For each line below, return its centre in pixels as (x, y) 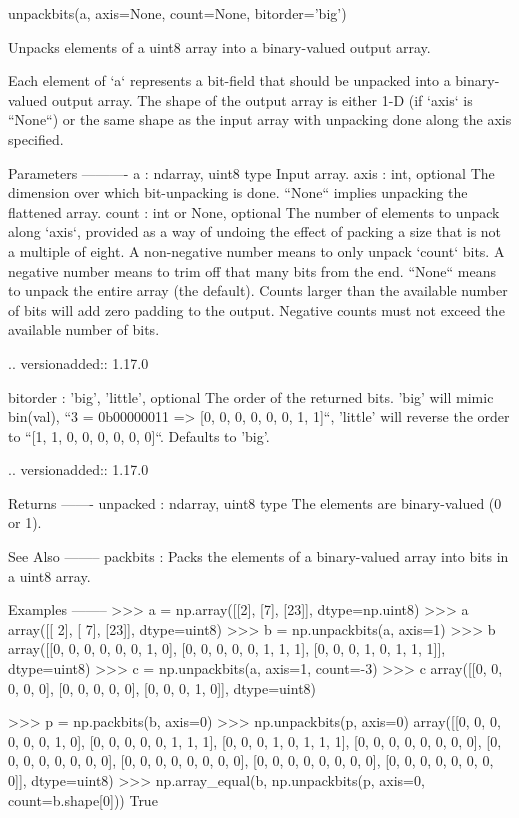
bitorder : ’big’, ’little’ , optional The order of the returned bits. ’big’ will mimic (251, 396)
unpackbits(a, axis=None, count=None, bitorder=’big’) (177, 13)
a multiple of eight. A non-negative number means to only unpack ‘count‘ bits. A (256, 250)
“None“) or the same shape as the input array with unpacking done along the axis (260, 119)
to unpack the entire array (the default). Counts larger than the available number (258, 290)
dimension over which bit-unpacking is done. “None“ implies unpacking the (238, 192)
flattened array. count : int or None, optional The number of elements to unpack (254, 211)
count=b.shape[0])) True (83, 799)
